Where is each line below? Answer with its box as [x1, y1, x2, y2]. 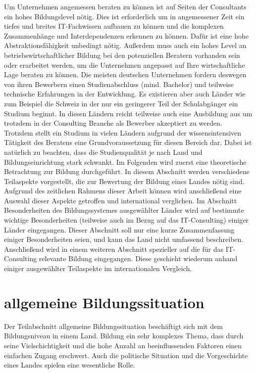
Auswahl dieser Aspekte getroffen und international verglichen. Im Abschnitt [4, 195, 237, 205]
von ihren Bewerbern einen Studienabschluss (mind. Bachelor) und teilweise [4, 79, 234, 89]
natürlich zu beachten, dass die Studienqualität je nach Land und [4, 146, 203, 157]
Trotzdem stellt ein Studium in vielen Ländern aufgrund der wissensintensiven [4, 127, 242, 138]
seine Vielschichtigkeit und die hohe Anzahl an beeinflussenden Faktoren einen [4, 340, 242, 350]
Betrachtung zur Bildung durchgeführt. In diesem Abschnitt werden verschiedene [4, 166, 250, 177]
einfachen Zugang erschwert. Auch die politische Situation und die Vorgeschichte [4, 350, 248, 360]
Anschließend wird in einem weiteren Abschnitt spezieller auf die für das [4, 243, 224, 254]
